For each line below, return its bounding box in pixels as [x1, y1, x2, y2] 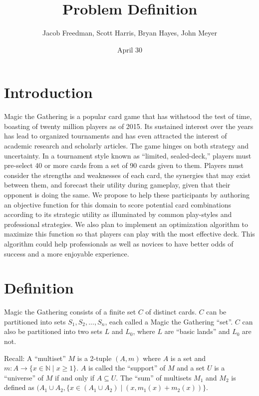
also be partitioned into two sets [4, 326, 103, 336]
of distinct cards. [145, 306, 197, 317]
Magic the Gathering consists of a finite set [4, 306, 136, 317]
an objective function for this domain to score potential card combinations [4, 199, 231, 209]
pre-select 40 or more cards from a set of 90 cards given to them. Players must [4, 160, 244, 170]
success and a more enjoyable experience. [4, 248, 129, 258]
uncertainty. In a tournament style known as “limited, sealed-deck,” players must [4, 150, 252, 160]
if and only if [54, 372, 94, 382]
